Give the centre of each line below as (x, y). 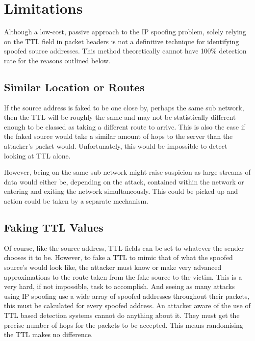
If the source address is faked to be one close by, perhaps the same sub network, (124, 107)
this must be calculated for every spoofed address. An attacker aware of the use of (127, 305)
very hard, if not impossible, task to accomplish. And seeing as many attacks (119, 286)
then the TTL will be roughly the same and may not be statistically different (120, 117)
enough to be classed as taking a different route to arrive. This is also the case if (125, 126)
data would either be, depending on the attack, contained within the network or (124, 181)
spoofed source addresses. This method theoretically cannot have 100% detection (125, 51)
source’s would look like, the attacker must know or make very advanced (113, 267)
